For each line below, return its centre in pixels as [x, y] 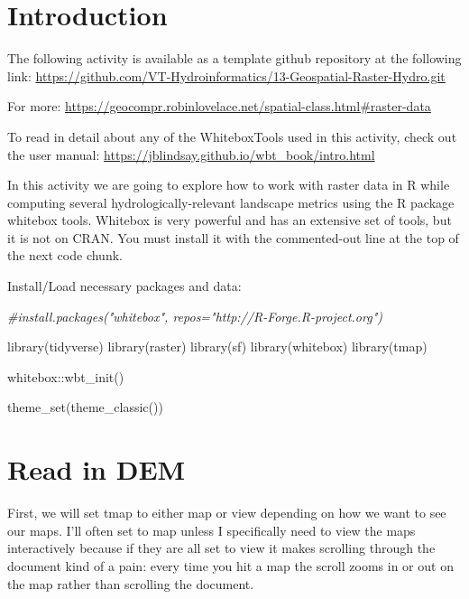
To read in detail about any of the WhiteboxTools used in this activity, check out [232, 136]
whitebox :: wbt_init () [66, 376]
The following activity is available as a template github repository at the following [234, 58]
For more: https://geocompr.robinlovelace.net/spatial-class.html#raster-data [219, 106]
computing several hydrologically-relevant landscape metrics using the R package [231, 202]
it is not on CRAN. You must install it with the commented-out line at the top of [233, 237]
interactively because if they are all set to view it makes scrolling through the [221, 548]
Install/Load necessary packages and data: [124, 286]
